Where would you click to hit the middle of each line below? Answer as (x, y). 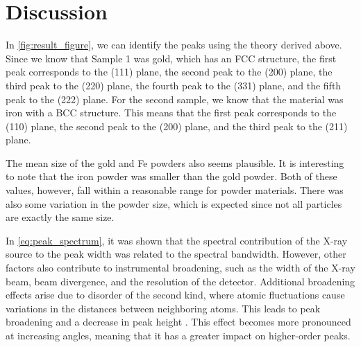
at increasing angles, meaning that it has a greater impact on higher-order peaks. (178, 335)
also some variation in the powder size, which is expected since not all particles (174, 203)
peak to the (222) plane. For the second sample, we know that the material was (175, 99)
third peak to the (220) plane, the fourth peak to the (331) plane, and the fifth (174, 85)
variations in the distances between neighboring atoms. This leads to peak (163, 308)
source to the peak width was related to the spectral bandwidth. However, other (176, 254)
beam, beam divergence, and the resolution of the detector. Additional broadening (180, 281)
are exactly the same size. (60, 217)
